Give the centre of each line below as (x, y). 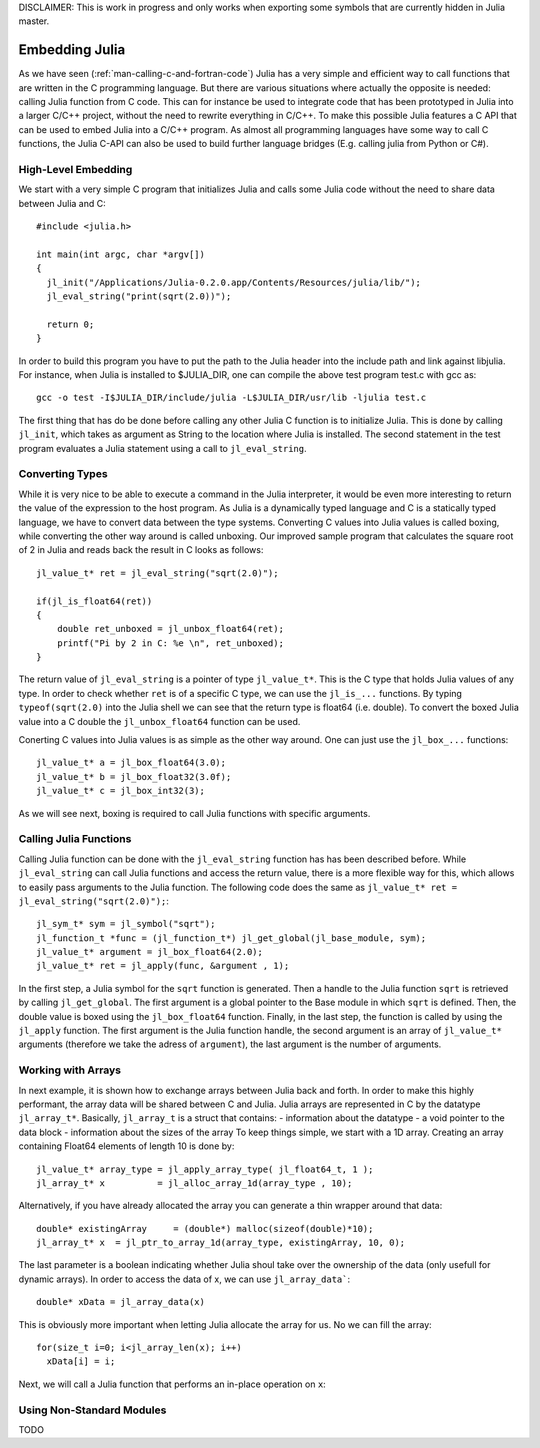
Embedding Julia (72, 50)
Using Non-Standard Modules (92, 1410)
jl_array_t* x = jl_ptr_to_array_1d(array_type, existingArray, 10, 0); (221, 1243)
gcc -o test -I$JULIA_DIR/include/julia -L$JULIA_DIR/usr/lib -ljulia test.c (231, 398)
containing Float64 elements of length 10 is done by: (126, 1146)
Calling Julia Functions (75, 839)
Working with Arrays (70, 1070)
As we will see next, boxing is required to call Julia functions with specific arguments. (194, 813)
